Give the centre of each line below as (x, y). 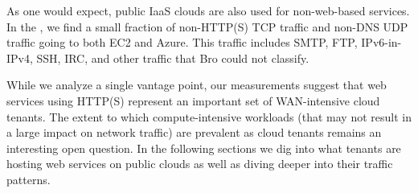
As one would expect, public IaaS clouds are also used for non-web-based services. (208, 10)
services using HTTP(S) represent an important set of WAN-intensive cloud (193, 100)
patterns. (29, 179)
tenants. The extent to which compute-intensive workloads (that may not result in (209, 116)
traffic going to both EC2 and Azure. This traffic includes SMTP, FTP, (182, 42)
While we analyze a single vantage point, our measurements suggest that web (197, 85)
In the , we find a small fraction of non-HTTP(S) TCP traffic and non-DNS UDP (207, 26)
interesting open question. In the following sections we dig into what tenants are (204, 148)
